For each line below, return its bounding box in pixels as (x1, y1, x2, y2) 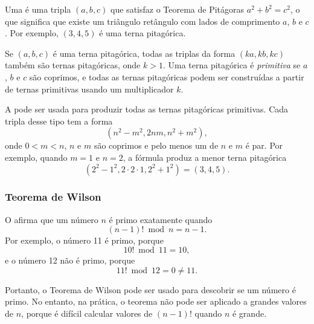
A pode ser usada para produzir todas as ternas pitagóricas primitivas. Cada (5, 103, 289, 115)
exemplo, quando (5, 151, 68, 163)
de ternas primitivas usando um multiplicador (5, 82, 174, 95)
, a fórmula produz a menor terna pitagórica (123, 151, 287, 163)
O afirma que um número (5, 213, 98, 225)
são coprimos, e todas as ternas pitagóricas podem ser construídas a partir (29, 70, 304, 83)
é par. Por (245, 139, 283, 152)
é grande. (232, 306, 267, 319)
